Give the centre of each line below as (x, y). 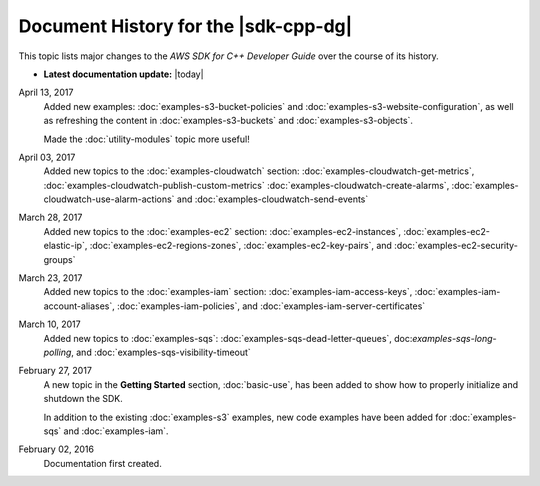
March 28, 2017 (50, 217)
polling (57, 352)
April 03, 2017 (47, 157)
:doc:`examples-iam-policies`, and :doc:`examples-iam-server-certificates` (271, 306)
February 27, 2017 (55, 371)
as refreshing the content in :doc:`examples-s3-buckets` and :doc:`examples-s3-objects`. (228, 121)
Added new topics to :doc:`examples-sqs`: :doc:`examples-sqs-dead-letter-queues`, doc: (228, 338)
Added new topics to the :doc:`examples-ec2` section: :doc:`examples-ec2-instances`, (222, 231)
